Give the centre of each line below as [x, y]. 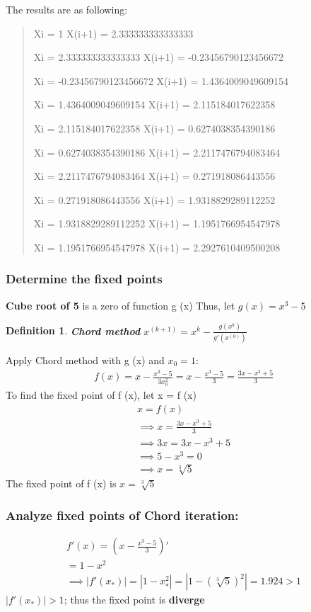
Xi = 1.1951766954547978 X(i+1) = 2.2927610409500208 [157, 247]
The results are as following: [67, 9]
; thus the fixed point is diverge [134, 600]
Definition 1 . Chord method [73, 330]
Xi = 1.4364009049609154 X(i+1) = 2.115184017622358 [154, 104]
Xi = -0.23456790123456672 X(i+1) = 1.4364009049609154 [161, 80]
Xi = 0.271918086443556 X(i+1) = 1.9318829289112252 [154, 199]
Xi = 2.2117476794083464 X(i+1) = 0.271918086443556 [154, 176]
